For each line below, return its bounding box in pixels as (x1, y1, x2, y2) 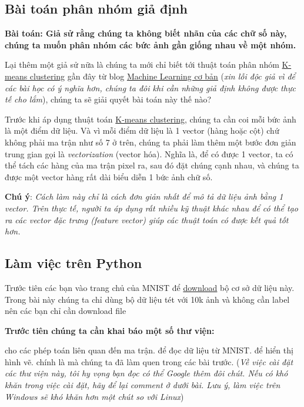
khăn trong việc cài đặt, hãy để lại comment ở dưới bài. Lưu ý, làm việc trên (5, 379, 280, 391)
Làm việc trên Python (5, 254, 142, 272)
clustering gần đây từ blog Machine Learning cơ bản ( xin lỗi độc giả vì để (29, 70, 296, 82)
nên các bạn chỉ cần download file (5, 305, 126, 317)
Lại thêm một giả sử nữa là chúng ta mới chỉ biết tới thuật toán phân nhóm (5, 58, 279, 71)
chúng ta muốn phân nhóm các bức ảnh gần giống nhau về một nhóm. (5, 38, 296, 51)
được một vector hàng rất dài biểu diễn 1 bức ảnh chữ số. (5, 170, 213, 183)
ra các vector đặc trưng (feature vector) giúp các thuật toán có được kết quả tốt (5, 213, 289, 226)
